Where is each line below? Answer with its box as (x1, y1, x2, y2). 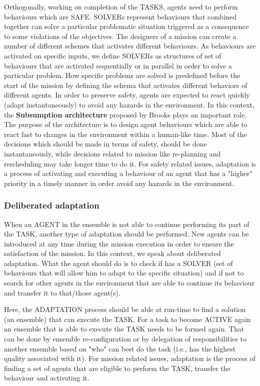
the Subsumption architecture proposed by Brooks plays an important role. (4, 109, 247, 119)
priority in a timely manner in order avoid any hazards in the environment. (4, 177, 234, 188)
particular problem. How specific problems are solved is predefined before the (4, 70, 240, 80)
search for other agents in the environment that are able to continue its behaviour (4, 277, 254, 288)
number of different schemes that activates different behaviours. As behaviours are (4, 40, 256, 51)
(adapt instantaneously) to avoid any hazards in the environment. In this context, (4, 99, 254, 109)
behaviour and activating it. (4, 372, 89, 383)
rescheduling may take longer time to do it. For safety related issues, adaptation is (4, 158, 256, 168)
